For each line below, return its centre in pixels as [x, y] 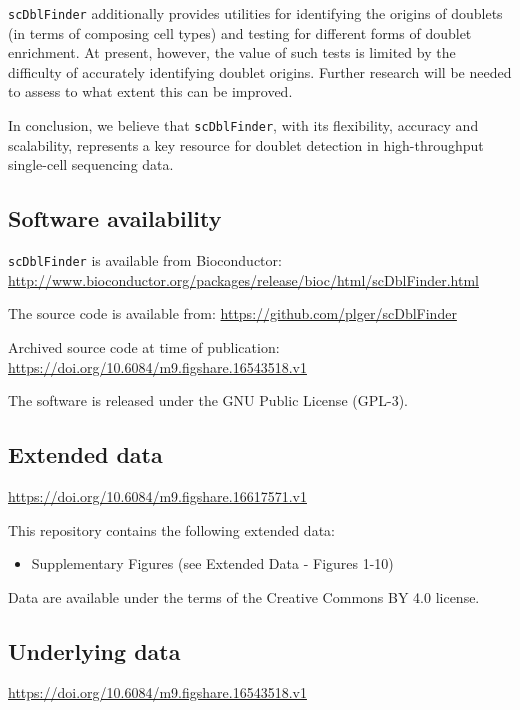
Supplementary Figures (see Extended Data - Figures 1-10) [212, 563]
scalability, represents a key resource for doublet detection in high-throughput [246, 144]
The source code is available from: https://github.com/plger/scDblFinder [232, 313]
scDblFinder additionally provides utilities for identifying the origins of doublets [255, 13]
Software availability [115, 218]
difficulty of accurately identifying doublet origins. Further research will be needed [260, 71]
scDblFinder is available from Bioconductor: [145, 260]
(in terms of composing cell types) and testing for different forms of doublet [240, 32]
